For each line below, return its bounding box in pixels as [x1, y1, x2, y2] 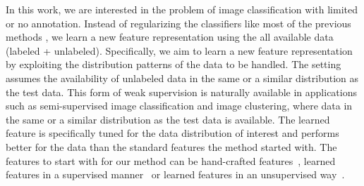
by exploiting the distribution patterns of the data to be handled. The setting [6, 57, 341, 72]
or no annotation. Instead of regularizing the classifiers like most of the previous [6, 15, 351, 30]
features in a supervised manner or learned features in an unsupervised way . [6, 167, 345, 182]
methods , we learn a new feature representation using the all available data [6, 29, 334, 44]
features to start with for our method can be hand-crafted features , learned [6, 153, 336, 168]
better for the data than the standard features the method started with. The [6, 139, 337, 154]
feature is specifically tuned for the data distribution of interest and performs [6, 126, 339, 140]
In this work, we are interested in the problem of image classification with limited [6, 2, 358, 16]
